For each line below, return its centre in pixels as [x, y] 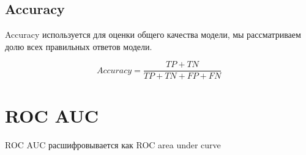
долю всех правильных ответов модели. [79, 46]
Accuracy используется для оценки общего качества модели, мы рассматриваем [153, 34]
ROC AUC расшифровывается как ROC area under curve [113, 144]
